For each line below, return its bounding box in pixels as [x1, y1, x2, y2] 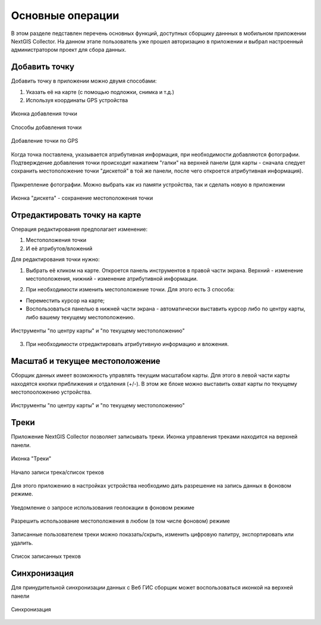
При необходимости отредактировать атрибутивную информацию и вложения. [26, 341, 229, 348]
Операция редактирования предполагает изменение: [11, 226, 148, 233]
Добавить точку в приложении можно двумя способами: [11, 77, 157, 84]
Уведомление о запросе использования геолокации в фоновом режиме [11, 504, 194, 511]
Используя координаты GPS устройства [26, 97, 128, 104]
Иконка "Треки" [11, 455, 52, 462]
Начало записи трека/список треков [11, 469, 104, 476]
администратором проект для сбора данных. [11, 46, 127, 54]
